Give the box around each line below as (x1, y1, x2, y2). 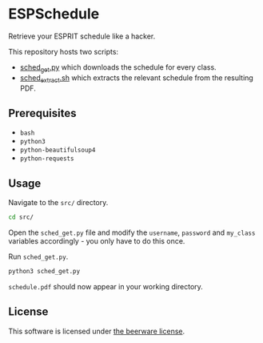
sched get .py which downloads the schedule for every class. (19, 62, 217, 74)
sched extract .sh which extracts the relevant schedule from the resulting (19, 73, 253, 84)
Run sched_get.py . (8, 252, 69, 261)
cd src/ (8, 213, 34, 221)
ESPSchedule (8, 5, 100, 23)
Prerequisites (8, 106, 77, 120)
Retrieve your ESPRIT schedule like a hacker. (8, 31, 156, 41)
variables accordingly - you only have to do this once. (8, 236, 185, 246)
